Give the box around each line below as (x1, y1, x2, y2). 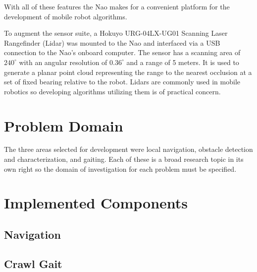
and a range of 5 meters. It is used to (126, 57, 239, 67)
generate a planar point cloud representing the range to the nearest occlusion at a (4, 67, 252, 77)
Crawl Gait (4, 256, 62, 271)
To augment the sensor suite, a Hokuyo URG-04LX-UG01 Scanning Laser (4, 28, 228, 38)
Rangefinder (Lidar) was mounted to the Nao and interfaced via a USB (4, 37, 220, 48)
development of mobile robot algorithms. (4, 11, 127, 21)
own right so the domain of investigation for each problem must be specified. (4, 163, 237, 174)
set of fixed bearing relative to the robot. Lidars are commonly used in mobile (4, 76, 241, 87)
